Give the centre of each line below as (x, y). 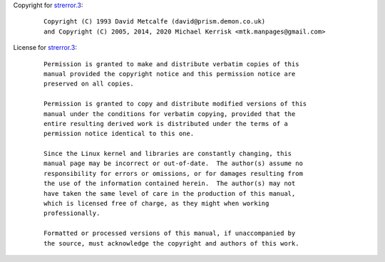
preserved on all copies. (89, 84)
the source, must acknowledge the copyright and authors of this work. (171, 243)
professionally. (72, 213)
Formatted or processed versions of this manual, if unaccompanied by (170, 234)
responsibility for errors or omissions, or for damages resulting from (173, 173)
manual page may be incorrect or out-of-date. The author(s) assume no (173, 163)
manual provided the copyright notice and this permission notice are (170, 74)
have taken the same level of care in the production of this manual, (170, 193)
